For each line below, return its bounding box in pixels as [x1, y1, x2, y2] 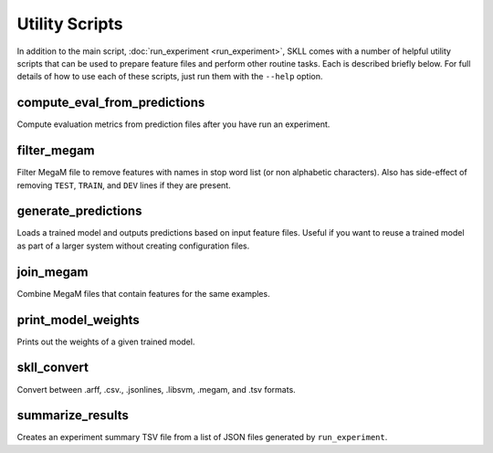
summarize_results [16, 407, 130, 424]
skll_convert [16, 360, 89, 375]
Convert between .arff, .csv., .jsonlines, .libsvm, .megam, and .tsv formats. [16, 384, 296, 395]
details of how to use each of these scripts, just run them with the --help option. [16, 71, 323, 82]
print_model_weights [16, 311, 141, 328]
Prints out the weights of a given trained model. [16, 336, 195, 347]
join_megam [16, 264, 89, 279]
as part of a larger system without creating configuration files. [16, 240, 250, 251]
